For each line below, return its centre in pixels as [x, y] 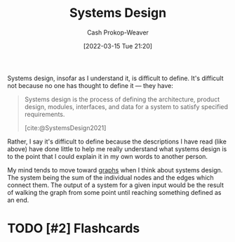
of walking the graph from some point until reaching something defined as [114, 192]
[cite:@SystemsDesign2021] [65, 127]
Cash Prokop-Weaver [118, 32]
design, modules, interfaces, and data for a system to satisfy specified [126, 106]
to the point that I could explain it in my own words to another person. [108, 156]
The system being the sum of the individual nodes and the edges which [110, 177]
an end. [18, 200]
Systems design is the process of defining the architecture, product [122, 99]
